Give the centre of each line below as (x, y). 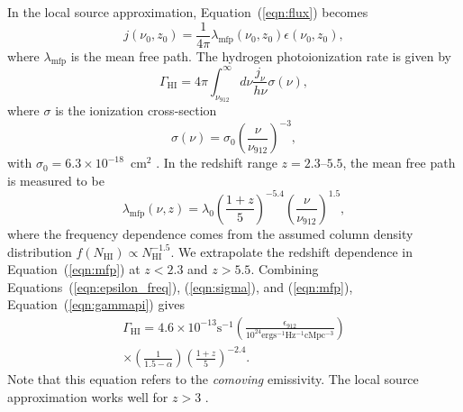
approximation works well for (88, 397)
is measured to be (56, 180)
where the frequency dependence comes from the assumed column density (210, 233)
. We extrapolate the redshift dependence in (292, 251)
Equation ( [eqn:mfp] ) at (74, 269)
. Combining (285, 269)
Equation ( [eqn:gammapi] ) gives (96, 304)
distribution (40, 251)
